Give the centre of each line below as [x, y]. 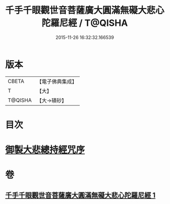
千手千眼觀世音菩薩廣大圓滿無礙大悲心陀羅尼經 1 [80, 195]
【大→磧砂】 [52, 100]
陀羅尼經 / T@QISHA [85, 23]
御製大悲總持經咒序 [45, 150]
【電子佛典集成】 [57, 81]
